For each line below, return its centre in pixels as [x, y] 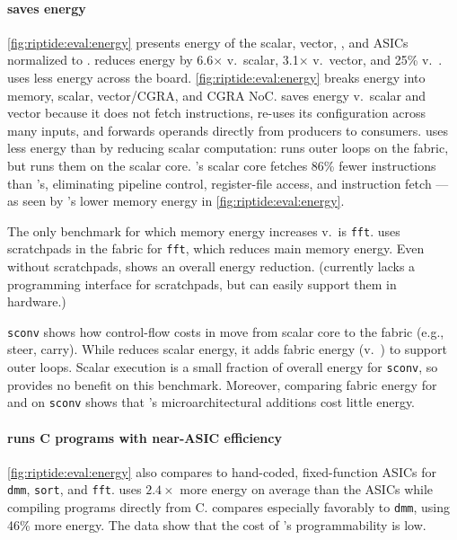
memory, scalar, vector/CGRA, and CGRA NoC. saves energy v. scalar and [217, 95]
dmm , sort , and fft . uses [75, 489]
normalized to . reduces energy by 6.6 [110, 60]
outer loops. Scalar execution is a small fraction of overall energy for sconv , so [223, 367]
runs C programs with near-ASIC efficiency [145, 437]
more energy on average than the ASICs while [307, 489]
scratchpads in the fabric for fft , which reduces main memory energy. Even [216, 248]
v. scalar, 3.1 [263, 60]
